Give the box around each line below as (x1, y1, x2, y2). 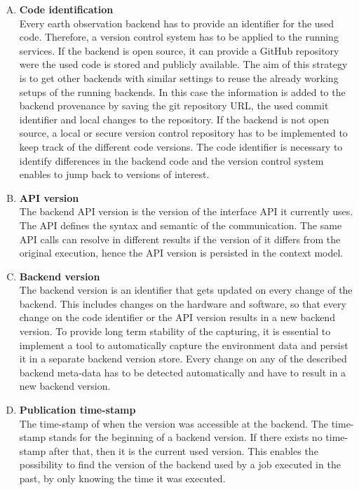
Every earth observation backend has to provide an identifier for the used (19, 15, 334, 30)
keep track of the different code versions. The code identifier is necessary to (19, 139, 343, 154)
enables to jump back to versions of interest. (19, 167, 210, 182)
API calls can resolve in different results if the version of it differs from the (19, 231, 341, 246)
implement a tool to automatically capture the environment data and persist (19, 337, 348, 352)
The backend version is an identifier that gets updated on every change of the (19, 283, 353, 297)
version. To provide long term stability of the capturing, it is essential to (19, 324, 331, 339)
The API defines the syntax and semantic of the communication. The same (19, 217, 342, 232)
